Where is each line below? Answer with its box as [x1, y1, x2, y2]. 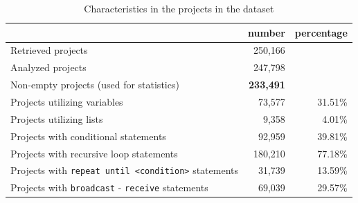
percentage [294, 25, 348, 39]
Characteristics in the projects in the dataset [84, 1, 274, 15]
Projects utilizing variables [10, 94, 123, 108]
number [248, 25, 285, 39]
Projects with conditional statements [10, 128, 166, 143]
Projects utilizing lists [10, 111, 103, 126]
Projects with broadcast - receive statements [10, 180, 208, 195]
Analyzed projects [10, 60, 87, 75]
